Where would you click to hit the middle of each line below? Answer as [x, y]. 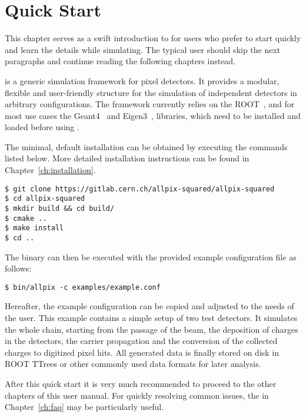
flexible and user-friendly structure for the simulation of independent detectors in [151, 92]
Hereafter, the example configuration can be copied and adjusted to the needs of [149, 306]
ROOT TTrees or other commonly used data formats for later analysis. [133, 364]
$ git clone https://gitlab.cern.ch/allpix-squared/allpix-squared [140, 189]
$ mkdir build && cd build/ [60, 208]
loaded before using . [42, 127]
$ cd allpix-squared [45, 199]
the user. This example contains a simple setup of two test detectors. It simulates [151, 318]
